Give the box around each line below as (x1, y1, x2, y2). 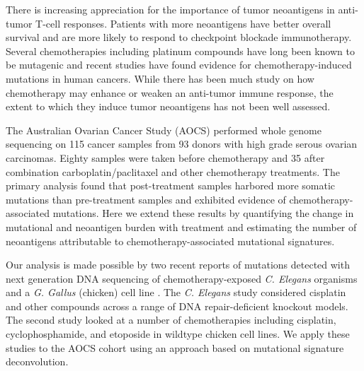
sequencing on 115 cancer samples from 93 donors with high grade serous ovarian (6, 136, 358, 151)
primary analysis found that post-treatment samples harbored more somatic (6, 178, 336, 193)
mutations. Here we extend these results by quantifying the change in (52, 206, 354, 220)
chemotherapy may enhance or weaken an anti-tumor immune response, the (6, 85, 334, 100)
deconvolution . (6, 354, 69, 369)
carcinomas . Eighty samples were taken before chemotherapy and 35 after (6, 150, 325, 165)
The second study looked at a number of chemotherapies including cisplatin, (6, 312, 336, 327)
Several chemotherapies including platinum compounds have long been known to (6, 43, 355, 58)
